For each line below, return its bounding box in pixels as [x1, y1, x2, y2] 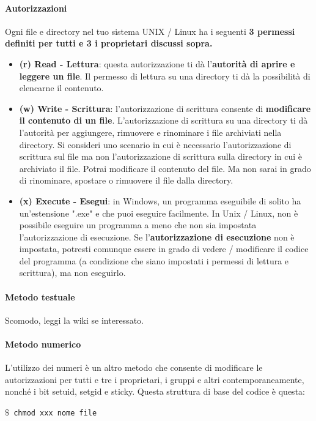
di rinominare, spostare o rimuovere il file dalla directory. [19, 174, 233, 187]
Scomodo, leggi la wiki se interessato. [5, 313, 144, 326]
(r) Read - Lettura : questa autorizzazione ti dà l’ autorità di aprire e [19, 57, 295, 70]
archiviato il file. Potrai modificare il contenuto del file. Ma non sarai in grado [19, 162, 311, 174]
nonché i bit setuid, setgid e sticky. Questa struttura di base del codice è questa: [5, 385, 305, 398]
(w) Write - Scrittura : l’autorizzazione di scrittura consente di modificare [19, 102, 311, 114]
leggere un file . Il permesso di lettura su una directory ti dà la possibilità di [19, 69, 310, 82]
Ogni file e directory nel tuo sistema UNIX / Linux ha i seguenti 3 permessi [5, 24, 295, 37]
